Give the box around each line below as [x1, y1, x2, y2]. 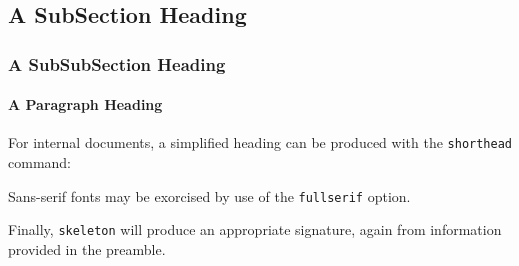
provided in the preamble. [8, 238, 166, 259]
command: [8, 152, 71, 173]
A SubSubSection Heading [8, 51, 226, 76]
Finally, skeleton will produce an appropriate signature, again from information [8, 219, 502, 240]
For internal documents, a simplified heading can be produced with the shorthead [8, 132, 512, 153]
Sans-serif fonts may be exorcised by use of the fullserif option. [8, 185, 411, 206]
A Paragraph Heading [8, 94, 163, 115]
